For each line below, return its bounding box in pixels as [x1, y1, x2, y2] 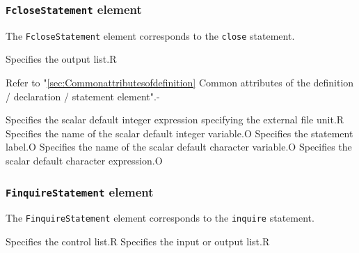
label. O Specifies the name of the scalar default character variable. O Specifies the [6, 139, 352, 154]
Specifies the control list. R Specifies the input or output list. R [6, 234, 270, 249]
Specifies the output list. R [6, 52, 117, 66]
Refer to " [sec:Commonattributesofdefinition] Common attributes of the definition [6, 75, 354, 90]
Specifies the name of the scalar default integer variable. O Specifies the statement [6, 125, 353, 140]
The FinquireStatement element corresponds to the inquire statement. [6, 210, 314, 225]
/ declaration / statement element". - [6, 89, 160, 103]
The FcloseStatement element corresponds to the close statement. [6, 28, 295, 43]
